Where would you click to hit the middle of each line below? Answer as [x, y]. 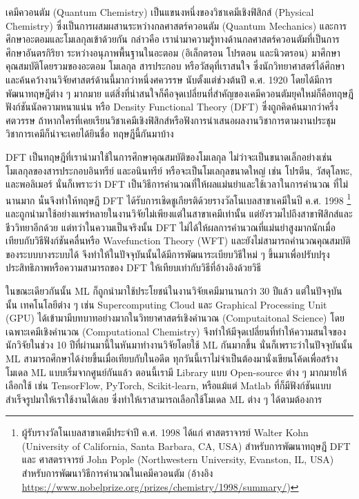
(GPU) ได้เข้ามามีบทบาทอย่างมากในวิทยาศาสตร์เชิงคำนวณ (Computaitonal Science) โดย [175, 318]
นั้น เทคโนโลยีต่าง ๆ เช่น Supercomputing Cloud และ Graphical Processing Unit [166, 304]
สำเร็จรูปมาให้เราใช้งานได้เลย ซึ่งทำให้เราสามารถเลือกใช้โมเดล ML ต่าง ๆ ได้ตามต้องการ [164, 399]
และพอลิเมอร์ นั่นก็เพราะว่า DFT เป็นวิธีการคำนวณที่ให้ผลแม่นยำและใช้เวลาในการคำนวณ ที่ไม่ [177, 184]
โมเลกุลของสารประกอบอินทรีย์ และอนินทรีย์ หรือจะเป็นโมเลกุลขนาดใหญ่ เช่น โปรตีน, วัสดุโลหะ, [179, 170]
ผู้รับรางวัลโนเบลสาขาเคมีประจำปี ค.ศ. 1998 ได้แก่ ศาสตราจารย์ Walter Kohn [165, 432]
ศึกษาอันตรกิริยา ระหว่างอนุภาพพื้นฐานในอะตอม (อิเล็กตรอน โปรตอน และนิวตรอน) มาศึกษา [173, 52]
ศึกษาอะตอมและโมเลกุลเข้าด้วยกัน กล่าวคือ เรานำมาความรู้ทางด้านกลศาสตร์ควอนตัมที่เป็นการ [173, 39]
